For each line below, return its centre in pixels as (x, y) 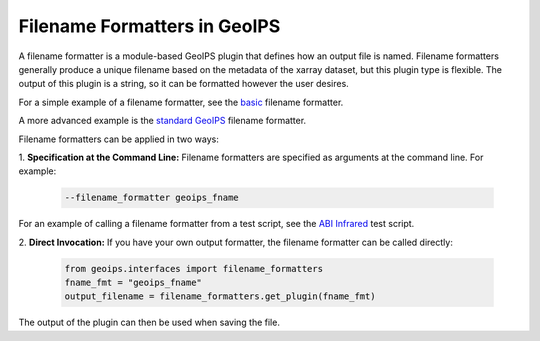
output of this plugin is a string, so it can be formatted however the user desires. (183, 84)
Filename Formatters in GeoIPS (149, 26)
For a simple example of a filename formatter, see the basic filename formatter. (181, 102)
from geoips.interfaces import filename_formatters (194, 268)
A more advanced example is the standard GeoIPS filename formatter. (162, 121)
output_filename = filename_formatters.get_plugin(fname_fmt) (220, 296)
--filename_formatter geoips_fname (151, 198)
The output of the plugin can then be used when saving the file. (149, 322)
